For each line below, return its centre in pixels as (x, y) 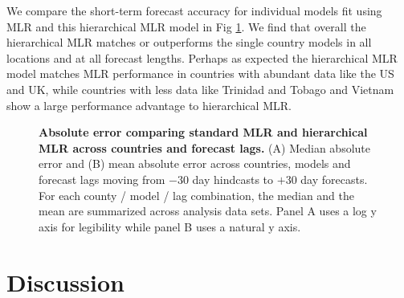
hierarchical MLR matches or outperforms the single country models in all (189, 42)
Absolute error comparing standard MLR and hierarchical (203, 132)
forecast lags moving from (102, 179)
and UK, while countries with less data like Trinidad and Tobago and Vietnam (200, 89)
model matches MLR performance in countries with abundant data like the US (200, 73)
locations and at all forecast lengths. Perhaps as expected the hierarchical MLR (202, 57)
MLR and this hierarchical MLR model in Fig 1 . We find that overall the (186, 26)
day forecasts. (334, 179)
